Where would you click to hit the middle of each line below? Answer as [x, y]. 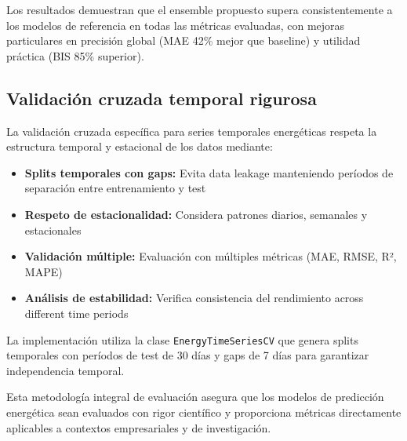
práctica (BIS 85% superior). [75, 55]
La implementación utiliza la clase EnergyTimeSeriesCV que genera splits [182, 339]
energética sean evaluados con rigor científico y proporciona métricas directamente [204, 412]
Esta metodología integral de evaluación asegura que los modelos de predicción [195, 397]
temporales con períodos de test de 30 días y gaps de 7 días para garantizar [188, 355]
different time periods [76, 313]
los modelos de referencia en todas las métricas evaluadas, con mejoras [176, 25]
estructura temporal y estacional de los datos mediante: [140, 146]
